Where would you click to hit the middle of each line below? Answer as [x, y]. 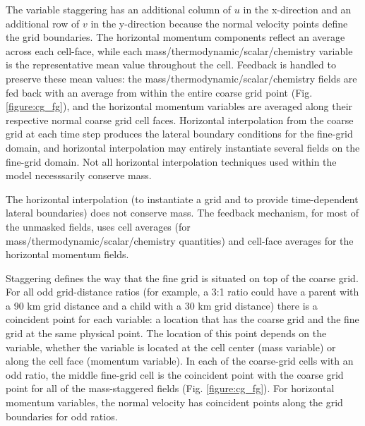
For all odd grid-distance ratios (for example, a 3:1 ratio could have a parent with [182, 292]
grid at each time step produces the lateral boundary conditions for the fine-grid [179, 134]
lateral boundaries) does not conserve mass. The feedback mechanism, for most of [182, 213]
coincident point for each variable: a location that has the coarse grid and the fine [182, 319]
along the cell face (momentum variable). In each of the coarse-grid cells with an [180, 361]
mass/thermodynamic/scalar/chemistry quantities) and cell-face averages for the [180, 240]
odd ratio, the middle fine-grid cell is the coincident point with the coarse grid [175, 374]
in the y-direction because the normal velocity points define [219, 23]
